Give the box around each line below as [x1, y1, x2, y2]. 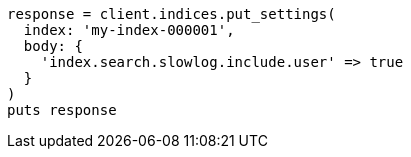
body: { [23, 38, 83, 54]
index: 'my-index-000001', [23, 22, 235, 38]
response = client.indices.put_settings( [7, 6, 336, 22]
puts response [7, 102, 117, 118]
